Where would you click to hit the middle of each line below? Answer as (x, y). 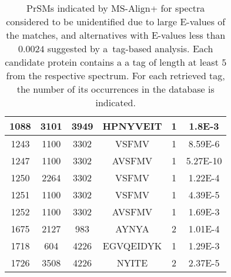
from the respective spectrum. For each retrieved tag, (115, 75)
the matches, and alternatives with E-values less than (116, 35)
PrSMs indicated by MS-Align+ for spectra (116, 8)
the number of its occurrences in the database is (115, 89)
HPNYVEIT (132, 126)
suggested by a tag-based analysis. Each (130, 48)
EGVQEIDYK (132, 246)
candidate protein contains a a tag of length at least (112, 62)
